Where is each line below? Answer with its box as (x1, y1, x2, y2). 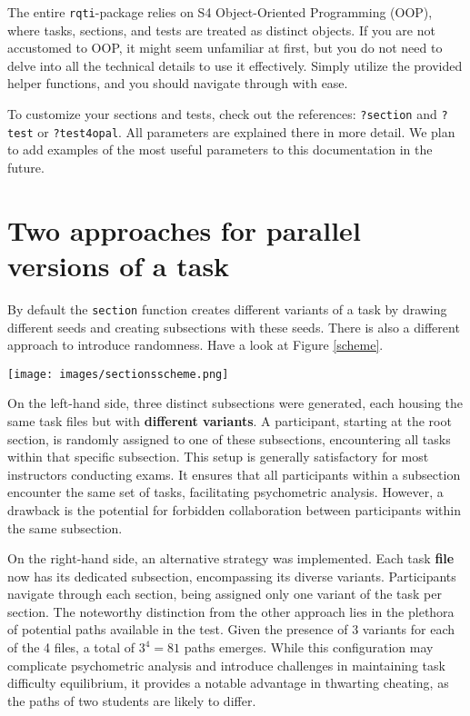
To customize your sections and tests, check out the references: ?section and (7, 104, 437, 124)
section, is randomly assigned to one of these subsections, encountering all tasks (7, 429, 451, 448)
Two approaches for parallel (7, 211, 361, 248)
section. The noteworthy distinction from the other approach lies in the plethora (7, 602, 455, 621)
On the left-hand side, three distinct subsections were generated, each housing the (7, 393, 464, 413)
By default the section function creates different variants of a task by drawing (7, 299, 447, 318)
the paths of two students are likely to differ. (7, 691, 256, 710)
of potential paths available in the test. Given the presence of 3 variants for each (7, 620, 455, 639)
